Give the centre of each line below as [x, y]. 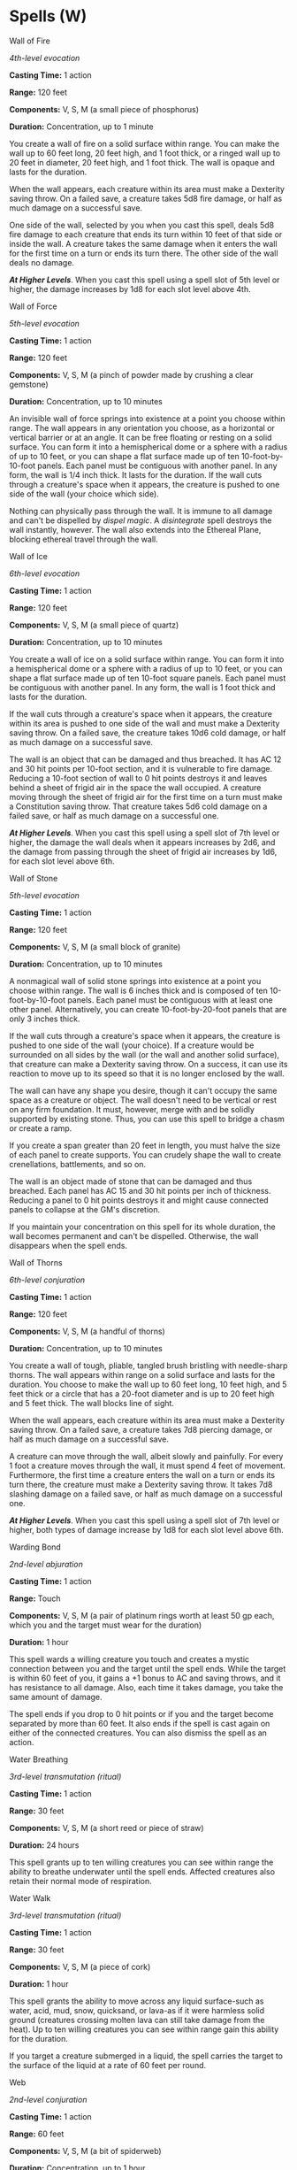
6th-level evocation [45, 573]
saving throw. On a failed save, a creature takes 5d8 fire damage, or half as [146, 198]
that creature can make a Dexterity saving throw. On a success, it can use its [148, 1064]
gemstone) [29, 384]
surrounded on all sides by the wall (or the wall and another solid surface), [145, 1054]
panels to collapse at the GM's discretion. [85, 1209]
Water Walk [30, 1898]
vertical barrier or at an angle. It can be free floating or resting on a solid [141, 437]
